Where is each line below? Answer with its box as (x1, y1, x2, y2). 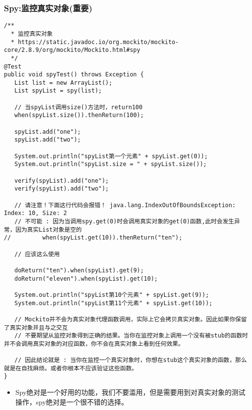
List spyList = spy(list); (14, 87, 102, 95)
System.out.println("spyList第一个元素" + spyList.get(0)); (14, 152, 208, 160)
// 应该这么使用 (14, 250, 60, 258)
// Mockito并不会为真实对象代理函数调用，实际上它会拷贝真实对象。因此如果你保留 (14, 315, 247, 323)
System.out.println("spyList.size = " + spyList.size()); (14, 161, 207, 168)
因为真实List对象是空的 (15, 226, 82, 233)
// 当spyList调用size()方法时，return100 (14, 103, 143, 111)
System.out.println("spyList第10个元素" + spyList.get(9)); (14, 291, 209, 298)
